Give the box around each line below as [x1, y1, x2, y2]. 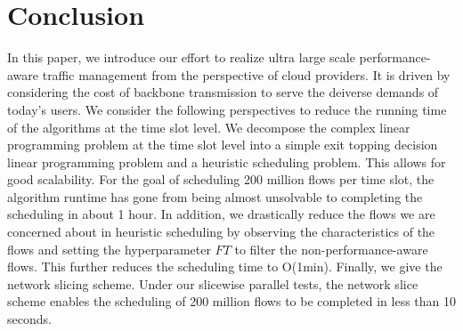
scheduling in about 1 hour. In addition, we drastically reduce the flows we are [7, 205, 435, 223]
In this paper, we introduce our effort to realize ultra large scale [7, 48, 355, 67]
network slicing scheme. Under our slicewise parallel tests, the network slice [7, 274, 418, 293]
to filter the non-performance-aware [234, 239, 428, 258]
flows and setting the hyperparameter [7, 239, 211, 258]
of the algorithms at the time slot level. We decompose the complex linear [7, 117, 410, 136]
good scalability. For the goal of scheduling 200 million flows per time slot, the [7, 170, 435, 189]
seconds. [7, 310, 52, 328]
